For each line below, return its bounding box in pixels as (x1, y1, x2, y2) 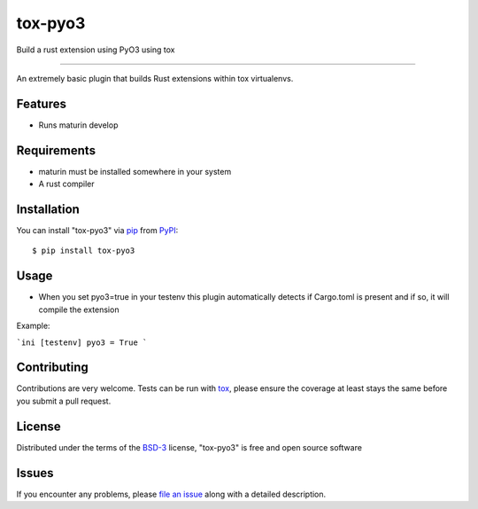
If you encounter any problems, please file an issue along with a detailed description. (16, 489, 327, 499)
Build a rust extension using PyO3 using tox (16, 44, 175, 55)
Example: (16, 320, 50, 332)
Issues (16, 466, 54, 481)
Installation (16, 201, 80, 216)
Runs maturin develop (38, 120, 119, 130)
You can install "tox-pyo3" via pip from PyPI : (16, 225, 179, 236)
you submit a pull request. (16, 395, 112, 406)
